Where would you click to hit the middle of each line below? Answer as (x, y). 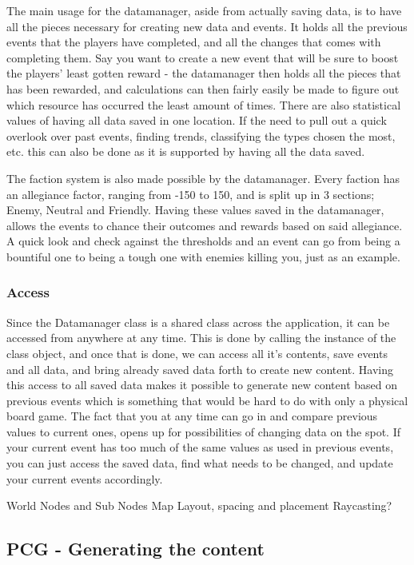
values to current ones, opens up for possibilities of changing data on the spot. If (204, 431)
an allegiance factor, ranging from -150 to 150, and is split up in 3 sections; (191, 194)
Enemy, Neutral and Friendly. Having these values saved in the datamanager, (195, 210)
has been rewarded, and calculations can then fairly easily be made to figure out (203, 88)
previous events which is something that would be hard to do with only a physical (207, 400)
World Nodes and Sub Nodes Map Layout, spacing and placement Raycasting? (199, 505)
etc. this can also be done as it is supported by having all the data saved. (186, 151)
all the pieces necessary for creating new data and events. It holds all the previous (207, 26)
